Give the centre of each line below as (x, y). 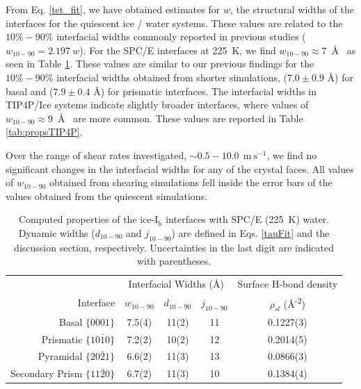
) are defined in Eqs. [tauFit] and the (250, 232)
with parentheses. (174, 261)
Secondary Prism (47, 373)
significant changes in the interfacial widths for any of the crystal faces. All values (180, 168)
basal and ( (30, 91)
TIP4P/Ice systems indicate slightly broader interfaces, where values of (157, 105)
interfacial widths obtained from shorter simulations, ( (172, 77)
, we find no (292, 155)
